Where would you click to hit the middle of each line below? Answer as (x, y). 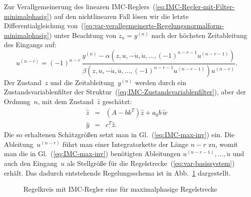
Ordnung (17, 101)
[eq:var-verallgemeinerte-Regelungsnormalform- (154, 26)
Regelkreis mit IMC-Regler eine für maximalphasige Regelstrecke (120, 189)
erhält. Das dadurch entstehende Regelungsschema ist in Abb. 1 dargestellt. (117, 172)
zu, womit (223, 144)
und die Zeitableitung (82, 82)
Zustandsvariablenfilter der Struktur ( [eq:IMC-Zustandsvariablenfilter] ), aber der (125, 92)
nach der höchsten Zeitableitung (199, 35)
